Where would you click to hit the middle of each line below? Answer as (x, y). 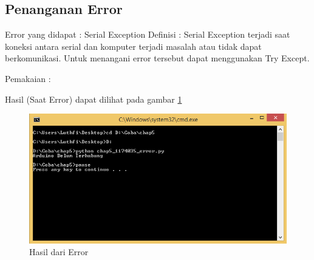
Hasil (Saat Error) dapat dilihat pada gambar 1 (94, 99)
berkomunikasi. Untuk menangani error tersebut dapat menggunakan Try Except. (157, 58)
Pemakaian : (28, 78)
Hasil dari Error (59, 252)
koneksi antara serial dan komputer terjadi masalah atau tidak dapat (133, 46)
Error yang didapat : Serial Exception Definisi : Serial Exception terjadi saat (148, 34)
